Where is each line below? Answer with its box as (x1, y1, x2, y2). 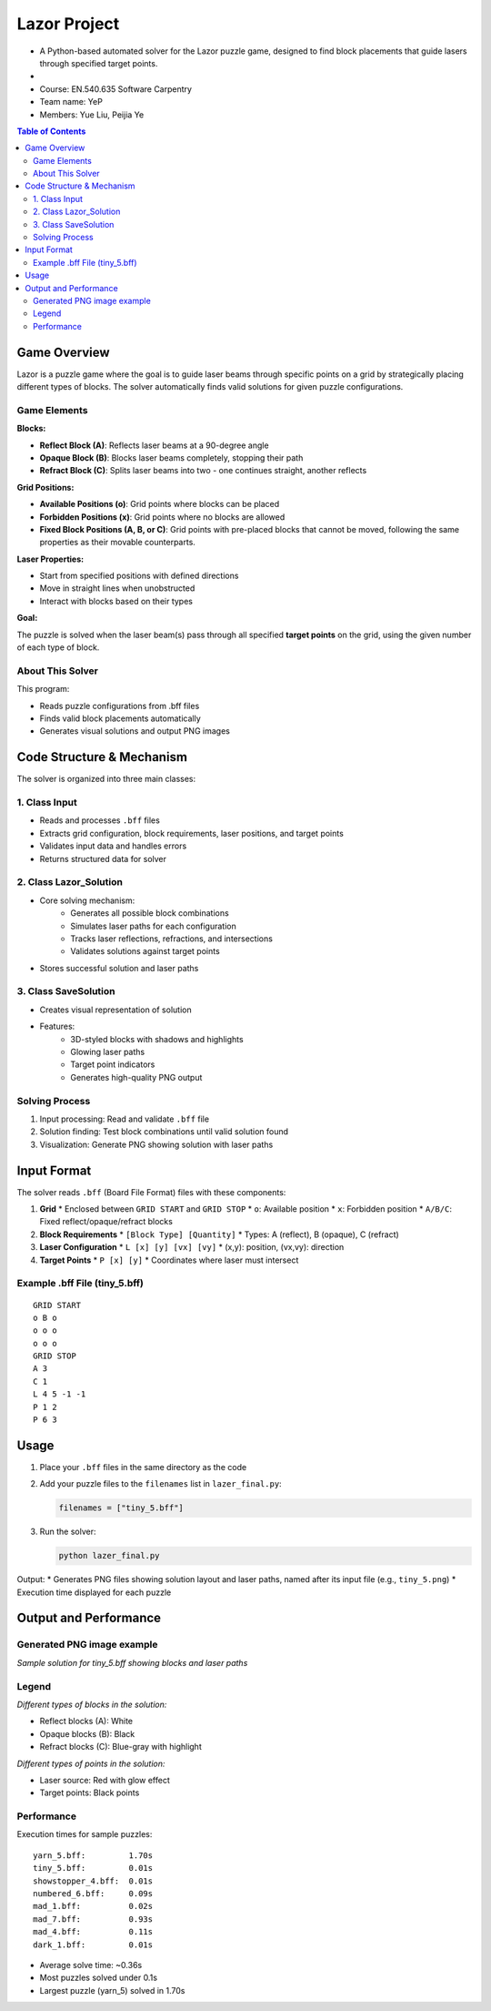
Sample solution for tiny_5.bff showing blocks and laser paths (16, 1657, 248, 1668)
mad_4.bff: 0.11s (33, 1926, 154, 1937)
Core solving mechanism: (39, 895, 135, 906)
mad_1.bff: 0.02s (33, 1901, 154, 1912)
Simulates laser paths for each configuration (70, 920, 236, 931)
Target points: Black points (39, 1787, 140, 1798)
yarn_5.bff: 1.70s (33, 1850, 154, 1861)
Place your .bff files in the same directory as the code (39, 1461, 247, 1472)
